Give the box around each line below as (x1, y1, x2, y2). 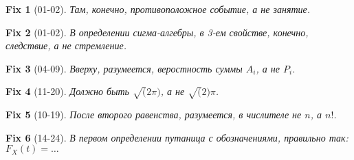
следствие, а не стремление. (5, 38, 126, 53)
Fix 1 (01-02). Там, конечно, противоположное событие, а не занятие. (5, 2, 311, 16)
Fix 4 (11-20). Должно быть (5, 84, 129, 98)
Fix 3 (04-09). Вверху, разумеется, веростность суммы (5, 61, 243, 75)
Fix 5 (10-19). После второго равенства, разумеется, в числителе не (5, 107, 302, 122)
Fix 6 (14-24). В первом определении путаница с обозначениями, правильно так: (5, 130, 349, 144)
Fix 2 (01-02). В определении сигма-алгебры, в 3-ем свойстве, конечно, (5, 25, 309, 39)
